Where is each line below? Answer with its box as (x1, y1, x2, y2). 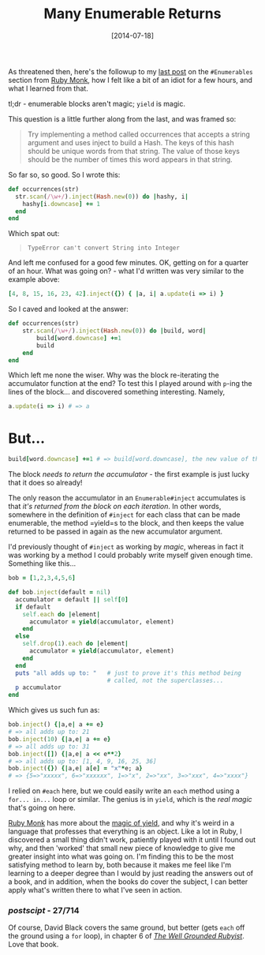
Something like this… (8, 559, 77, 568)
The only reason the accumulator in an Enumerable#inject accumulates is (8, 493, 246, 503)
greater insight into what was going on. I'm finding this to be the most (8, 852, 234, 861)
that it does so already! (8, 478, 83, 488)
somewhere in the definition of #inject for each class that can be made (8, 510, 241, 519)
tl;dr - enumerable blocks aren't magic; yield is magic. (8, 99, 185, 108)
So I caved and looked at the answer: (8, 305, 129, 314)
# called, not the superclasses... (106, 676, 224, 684)
